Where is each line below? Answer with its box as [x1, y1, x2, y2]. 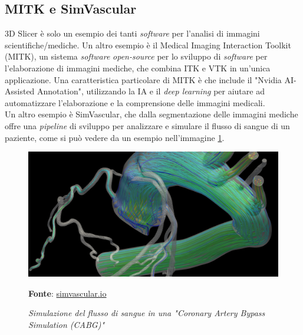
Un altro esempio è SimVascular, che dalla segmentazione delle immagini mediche [5, 108, 298, 120]
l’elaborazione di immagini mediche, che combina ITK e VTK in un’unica [5, 61, 271, 74]
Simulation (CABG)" [28, 318, 105, 330]
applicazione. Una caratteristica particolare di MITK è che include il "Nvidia [5, 73, 282, 86]
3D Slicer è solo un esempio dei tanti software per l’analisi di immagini [5, 27, 260, 40]
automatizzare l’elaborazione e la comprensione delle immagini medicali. [5, 96, 265, 109]
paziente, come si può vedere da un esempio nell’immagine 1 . [5, 131, 225, 143]
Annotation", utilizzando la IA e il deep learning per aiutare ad [37, 85, 265, 97]
